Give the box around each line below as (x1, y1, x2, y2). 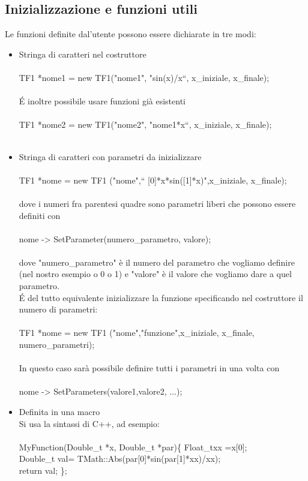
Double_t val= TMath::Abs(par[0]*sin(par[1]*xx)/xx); (19, 452, 221, 465)
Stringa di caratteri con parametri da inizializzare (19, 150, 202, 163)
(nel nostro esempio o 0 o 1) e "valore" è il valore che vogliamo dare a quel (19, 267, 292, 280)
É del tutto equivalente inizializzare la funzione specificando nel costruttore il (19, 291, 303, 303)
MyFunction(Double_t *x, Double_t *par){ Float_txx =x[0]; (19, 440, 247, 453)
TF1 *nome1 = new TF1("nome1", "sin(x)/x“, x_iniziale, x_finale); (19, 71, 270, 83)
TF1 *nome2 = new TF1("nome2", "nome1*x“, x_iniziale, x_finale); (19, 118, 272, 131)
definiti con (19, 209, 61, 221)
